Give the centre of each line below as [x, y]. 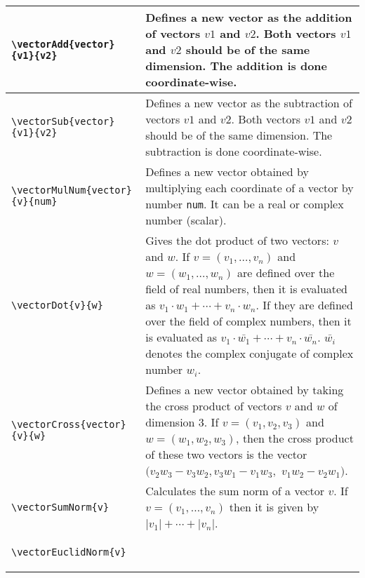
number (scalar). [186, 220]
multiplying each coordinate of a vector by [250, 188]
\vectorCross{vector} [69, 424]
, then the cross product [295, 438]
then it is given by [274, 507]
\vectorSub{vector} [63, 121]
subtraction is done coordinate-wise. [234, 151]
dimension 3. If [182, 422]
